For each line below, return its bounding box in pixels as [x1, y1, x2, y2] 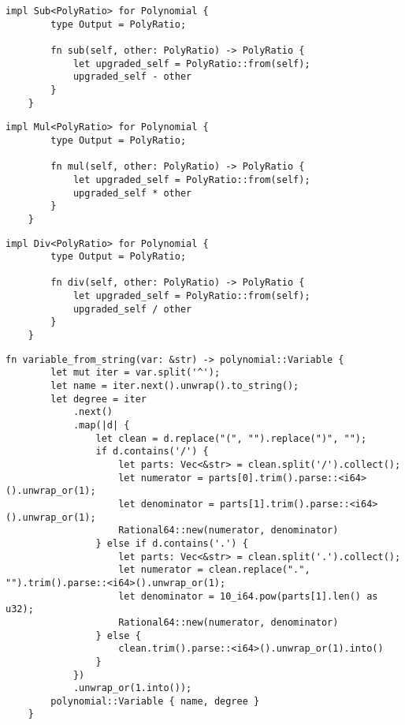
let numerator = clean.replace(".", [118, 564, 310, 576]
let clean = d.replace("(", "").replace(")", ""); [95, 432, 367, 444]
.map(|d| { [72, 420, 130, 432]
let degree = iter [50, 393, 147, 405]
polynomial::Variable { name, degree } [50, 695, 260, 707]
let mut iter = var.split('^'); [50, 367, 221, 379]
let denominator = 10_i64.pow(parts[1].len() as [118, 590, 378, 602]
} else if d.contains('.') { [95, 537, 248, 549]
